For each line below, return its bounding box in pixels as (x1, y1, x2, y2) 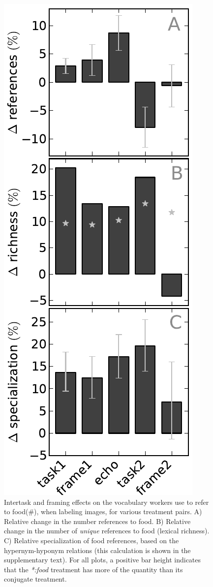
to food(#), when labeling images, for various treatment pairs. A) (4, 506, 202, 517)
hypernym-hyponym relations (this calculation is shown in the (4, 545, 191, 555)
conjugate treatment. (4, 574, 67, 584)
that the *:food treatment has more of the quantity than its (4, 564, 183, 574)
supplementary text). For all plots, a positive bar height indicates (4, 555, 201, 565)
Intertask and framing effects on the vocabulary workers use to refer (4, 496, 209, 507)
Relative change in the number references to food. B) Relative (4, 516, 191, 526)
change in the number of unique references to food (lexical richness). (4, 525, 210, 536)
